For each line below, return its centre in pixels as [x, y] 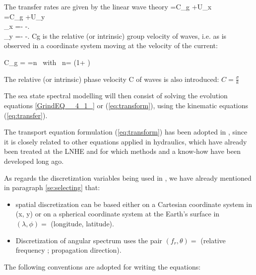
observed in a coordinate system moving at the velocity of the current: [111, 45]
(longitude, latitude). [82, 223]
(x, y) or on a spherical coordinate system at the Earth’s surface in [118, 214]
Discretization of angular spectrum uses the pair [89, 240]
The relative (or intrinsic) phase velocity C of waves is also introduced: [112, 79]
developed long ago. [34, 161]
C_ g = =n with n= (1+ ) [47, 62]
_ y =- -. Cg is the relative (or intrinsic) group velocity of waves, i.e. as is [115, 35]
